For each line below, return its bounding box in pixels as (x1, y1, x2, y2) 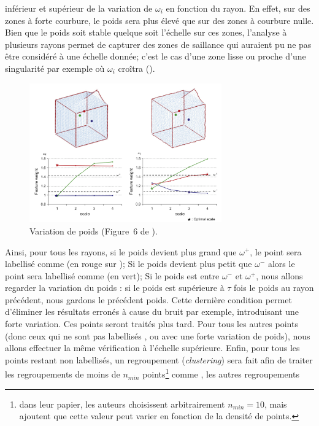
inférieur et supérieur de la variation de (5, 2, 153, 14)
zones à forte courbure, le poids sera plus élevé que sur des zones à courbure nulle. (5, 14, 314, 26)
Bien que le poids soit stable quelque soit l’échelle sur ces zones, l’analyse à (5, 26, 287, 39)
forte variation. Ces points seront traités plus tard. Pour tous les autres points (5, 317, 298, 330)
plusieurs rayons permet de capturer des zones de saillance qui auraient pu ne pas (5, 37, 312, 50)
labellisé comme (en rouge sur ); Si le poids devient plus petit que (5, 257, 252, 270)
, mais (264, 397, 287, 410)
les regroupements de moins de (5, 368, 120, 381)
